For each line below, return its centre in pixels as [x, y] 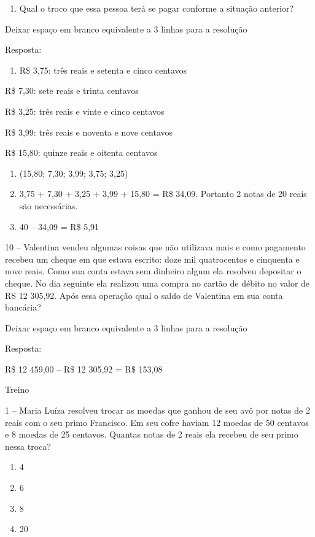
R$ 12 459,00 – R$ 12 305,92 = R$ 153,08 [84, 369]
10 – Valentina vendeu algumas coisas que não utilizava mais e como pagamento [155, 247]
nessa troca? [28, 446]
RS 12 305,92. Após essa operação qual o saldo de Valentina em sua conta [144, 295]
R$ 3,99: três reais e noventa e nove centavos [89, 132]
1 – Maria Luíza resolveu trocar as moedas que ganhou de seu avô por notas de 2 [157, 410]
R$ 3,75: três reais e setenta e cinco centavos [103, 70]
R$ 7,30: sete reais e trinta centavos [72, 91]
